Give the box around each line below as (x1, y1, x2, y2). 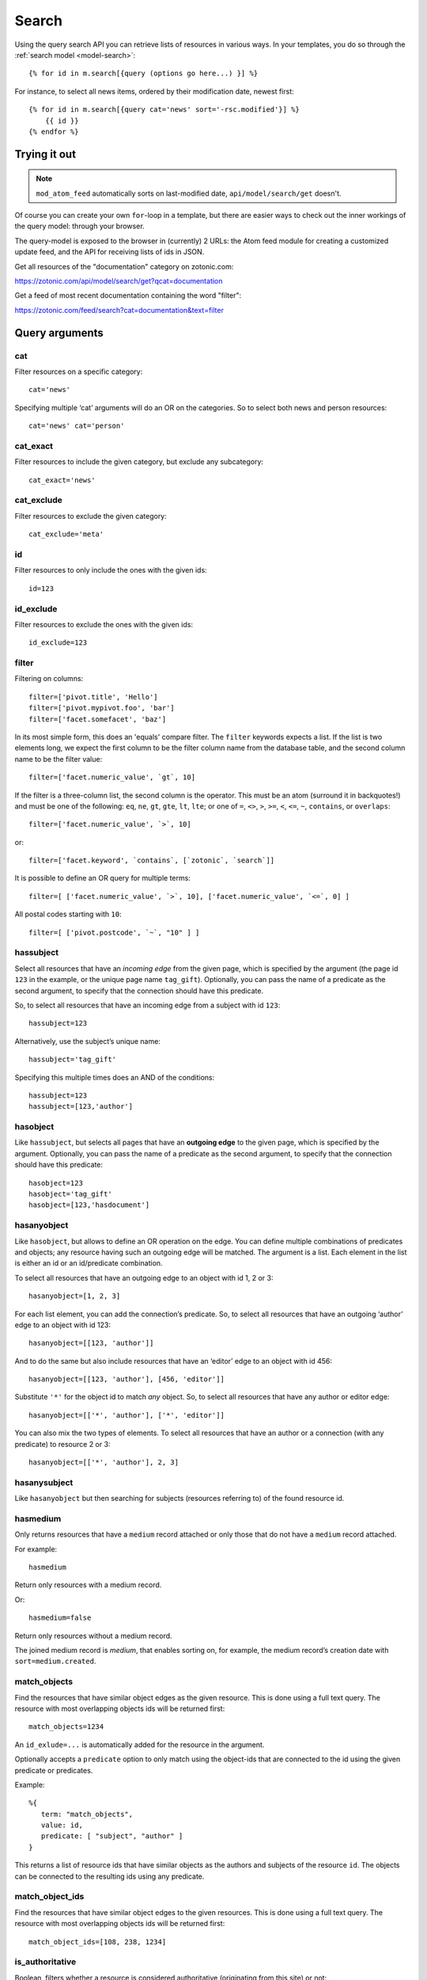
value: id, (40, 1821, 83, 1830)
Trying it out (14, 147, 77, 161)
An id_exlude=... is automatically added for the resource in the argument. (14, 1739, 265, 1750)
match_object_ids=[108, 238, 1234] (28, 1937, 167, 1946)
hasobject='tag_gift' (28, 1190, 112, 1199)
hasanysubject (14, 1477, 74, 1488)
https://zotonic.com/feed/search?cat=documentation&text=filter (14, 305, 225, 314)
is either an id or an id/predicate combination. (14, 1258, 163, 1268)
